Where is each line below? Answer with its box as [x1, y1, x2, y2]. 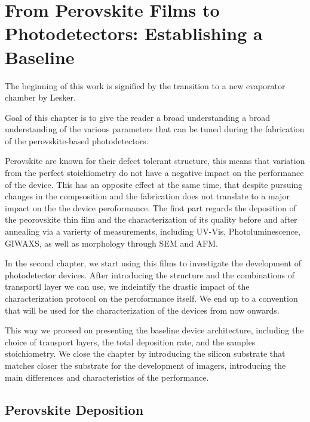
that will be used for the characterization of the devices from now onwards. [5, 303, 280, 316]
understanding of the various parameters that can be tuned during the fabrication [5, 123, 305, 135]
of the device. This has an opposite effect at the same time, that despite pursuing [5, 178, 303, 190]
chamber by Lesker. [5, 91, 76, 104]
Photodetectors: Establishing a [5, 21, 263, 45]
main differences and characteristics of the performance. [5, 371, 209, 383]
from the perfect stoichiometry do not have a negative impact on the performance [5, 166, 304, 179]
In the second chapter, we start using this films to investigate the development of [5, 257, 301, 269]
